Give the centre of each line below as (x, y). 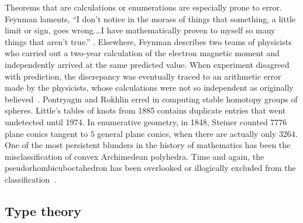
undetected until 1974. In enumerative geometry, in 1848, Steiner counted (136, 121)
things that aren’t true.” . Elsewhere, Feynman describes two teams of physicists (148, 41)
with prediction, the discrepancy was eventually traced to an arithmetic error (143, 76)
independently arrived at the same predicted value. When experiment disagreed (147, 64)
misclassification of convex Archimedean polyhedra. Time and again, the (135, 156)
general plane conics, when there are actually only (187, 133)
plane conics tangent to (47, 133)
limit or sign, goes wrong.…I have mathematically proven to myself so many (140, 30)
